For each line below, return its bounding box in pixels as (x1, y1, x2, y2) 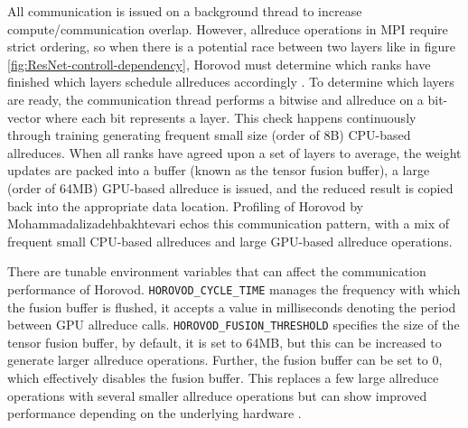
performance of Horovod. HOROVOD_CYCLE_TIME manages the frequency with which (7, 279, 461, 298)
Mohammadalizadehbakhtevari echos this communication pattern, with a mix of (7, 214, 450, 233)
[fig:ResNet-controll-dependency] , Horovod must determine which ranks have (7, 54, 431, 73)
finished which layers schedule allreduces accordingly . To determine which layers (7, 72, 454, 91)
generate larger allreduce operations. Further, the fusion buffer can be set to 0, (7, 350, 443, 369)
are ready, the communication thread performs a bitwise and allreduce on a (7, 89, 424, 108)
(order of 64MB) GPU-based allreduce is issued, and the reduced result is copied (7, 178, 454, 197)
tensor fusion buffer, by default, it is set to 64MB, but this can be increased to (7, 332, 442, 351)
